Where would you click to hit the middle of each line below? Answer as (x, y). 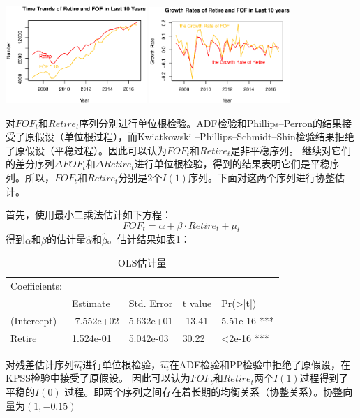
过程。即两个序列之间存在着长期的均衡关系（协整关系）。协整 (204, 391)
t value (197, 303)
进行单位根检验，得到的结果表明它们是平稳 (232, 164)
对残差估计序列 (40, 364)
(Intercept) (34, 320)
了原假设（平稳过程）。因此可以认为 (86, 150)
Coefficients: (36, 286)
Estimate (91, 303)
